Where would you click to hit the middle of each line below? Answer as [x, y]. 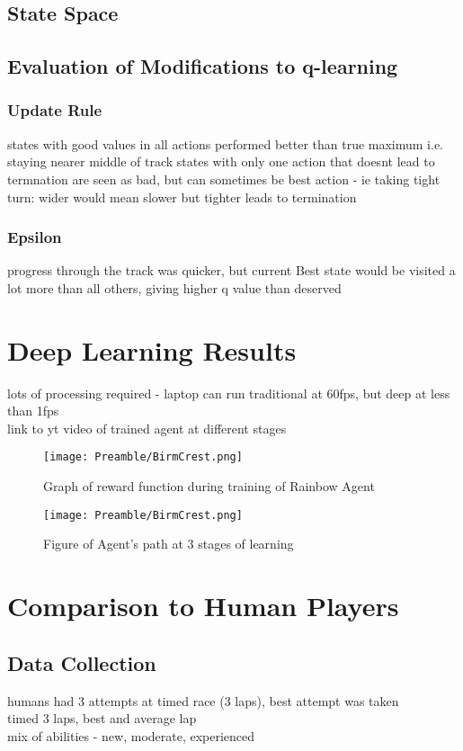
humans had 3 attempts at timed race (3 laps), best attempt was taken [203, 700]
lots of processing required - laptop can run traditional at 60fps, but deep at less [229, 393]
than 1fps [33, 411]
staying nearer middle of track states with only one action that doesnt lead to [221, 161]
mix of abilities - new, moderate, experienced [131, 735]
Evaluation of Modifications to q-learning [203, 66]
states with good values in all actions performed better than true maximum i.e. [226, 143]
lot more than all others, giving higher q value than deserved [174, 287]
